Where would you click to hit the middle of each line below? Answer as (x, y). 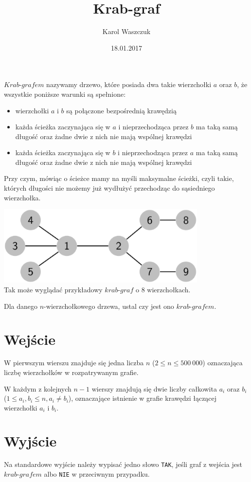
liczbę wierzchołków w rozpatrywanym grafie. (71, 372)
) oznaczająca (223, 363)
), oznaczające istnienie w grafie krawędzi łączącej (143, 398)
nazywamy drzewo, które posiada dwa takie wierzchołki (129, 84)
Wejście (30, 339)
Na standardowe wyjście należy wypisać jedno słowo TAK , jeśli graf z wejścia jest (123, 464)
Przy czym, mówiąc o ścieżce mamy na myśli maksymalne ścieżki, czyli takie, (119, 178)
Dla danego (21, 306)
